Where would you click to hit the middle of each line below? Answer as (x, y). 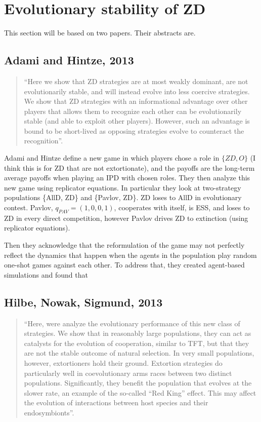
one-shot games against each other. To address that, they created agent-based (124, 265)
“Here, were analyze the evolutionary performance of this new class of (132, 323)
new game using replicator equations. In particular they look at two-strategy (123, 187)
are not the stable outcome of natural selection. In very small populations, (139, 353)
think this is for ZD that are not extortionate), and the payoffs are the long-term (129, 167)
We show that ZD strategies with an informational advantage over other (136, 101)
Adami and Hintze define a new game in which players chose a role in (112, 158)
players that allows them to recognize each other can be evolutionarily (133, 111)
